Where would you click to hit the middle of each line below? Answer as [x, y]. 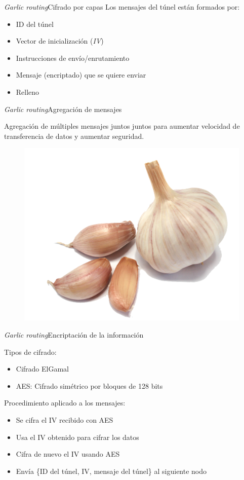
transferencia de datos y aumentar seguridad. [74, 136]
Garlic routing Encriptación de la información [74, 334]
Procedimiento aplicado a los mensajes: [65, 403]
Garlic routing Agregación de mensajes [63, 109]
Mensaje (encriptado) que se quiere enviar [81, 75]
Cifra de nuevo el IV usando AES [68, 454]
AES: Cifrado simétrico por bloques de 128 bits [89, 385]
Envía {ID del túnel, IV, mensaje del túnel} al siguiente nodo [111, 471]
